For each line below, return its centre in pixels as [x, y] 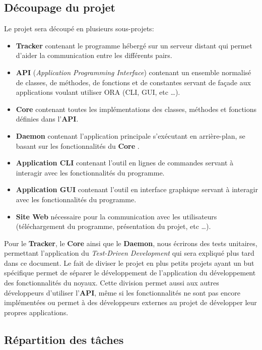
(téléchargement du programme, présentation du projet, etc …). [113, 226]
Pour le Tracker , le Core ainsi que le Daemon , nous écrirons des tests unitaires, [131, 243]
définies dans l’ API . [47, 119]
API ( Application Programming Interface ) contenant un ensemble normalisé [134, 72]
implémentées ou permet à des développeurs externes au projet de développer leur [130, 302]
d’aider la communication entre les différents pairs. [94, 55]
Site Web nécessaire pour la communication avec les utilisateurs [116, 216]
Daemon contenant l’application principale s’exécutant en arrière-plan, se [130, 135]
